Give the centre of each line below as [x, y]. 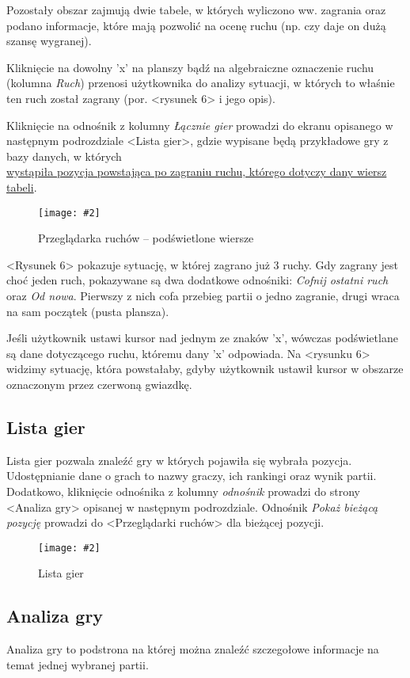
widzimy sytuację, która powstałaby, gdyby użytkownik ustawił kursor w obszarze [205, 369]
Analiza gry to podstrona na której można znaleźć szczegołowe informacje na [193, 649]
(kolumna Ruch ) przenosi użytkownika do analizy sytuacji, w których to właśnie [201, 83]
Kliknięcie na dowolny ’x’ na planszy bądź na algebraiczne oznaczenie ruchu [190, 67]
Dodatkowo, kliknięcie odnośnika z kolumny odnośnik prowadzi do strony [183, 491]
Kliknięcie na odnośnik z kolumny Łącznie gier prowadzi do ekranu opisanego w [200, 125]
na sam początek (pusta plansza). [88, 311]
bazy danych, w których [64, 156]
